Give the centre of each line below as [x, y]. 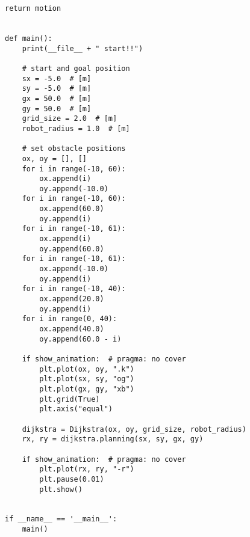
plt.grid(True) [70, 399]
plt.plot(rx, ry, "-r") [87, 469]
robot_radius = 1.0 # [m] [76, 128]
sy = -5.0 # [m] [57, 89]
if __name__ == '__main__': [61, 519]
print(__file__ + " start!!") [83, 48]
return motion [33, 8]
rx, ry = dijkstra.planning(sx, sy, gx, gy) [113, 439]
